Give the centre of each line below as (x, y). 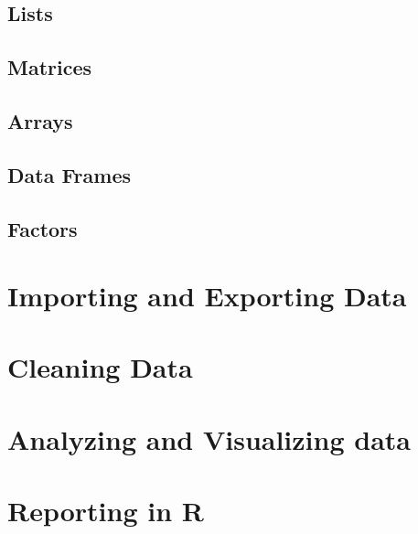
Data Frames (70, 174)
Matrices (50, 67)
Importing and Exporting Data (207, 296)
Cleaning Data (100, 367)
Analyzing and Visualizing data (209, 438)
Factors (43, 228)
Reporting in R (106, 511)
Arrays (40, 120)
